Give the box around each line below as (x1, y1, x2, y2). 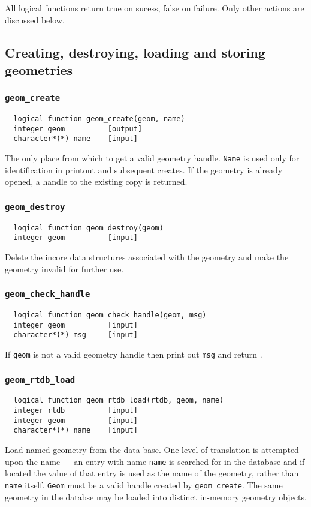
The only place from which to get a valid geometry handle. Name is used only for (5, 152, 300, 164)
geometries (5, 60, 73, 79)
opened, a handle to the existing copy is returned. (5, 175, 188, 188)
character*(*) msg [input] (13, 331, 138, 340)
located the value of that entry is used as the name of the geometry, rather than (5, 467, 299, 479)
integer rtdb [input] (13, 406, 138, 415)
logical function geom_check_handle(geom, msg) (13, 311, 207, 320)
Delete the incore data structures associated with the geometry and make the (5, 251, 289, 263)
